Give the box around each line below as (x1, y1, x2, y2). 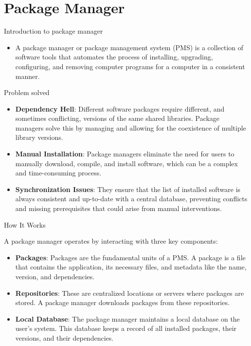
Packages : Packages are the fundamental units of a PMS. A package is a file (15, 252, 246, 262)
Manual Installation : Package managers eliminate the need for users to (15, 149, 234, 159)
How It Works (4, 219, 46, 230)
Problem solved (4, 87, 50, 97)
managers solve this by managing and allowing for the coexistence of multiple (15, 122, 246, 133)
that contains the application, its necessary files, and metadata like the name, (15, 262, 247, 272)
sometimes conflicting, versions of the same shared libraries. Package (15, 113, 220, 123)
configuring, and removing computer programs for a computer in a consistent (15, 61, 245, 71)
